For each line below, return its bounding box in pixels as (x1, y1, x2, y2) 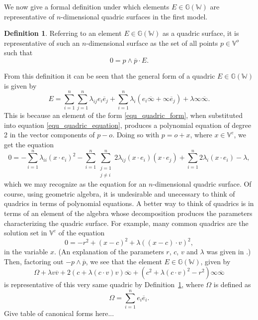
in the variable (4, 246, 48, 257)
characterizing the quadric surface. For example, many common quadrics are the (4, 217, 249, 228)
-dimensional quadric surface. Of (153, 179, 252, 189)
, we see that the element (86, 256, 162, 266)
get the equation (4, 139, 54, 150)
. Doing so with (112, 129, 160, 140)
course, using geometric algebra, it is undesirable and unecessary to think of (4, 188, 235, 199)
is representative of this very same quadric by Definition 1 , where (4, 279, 204, 290)
